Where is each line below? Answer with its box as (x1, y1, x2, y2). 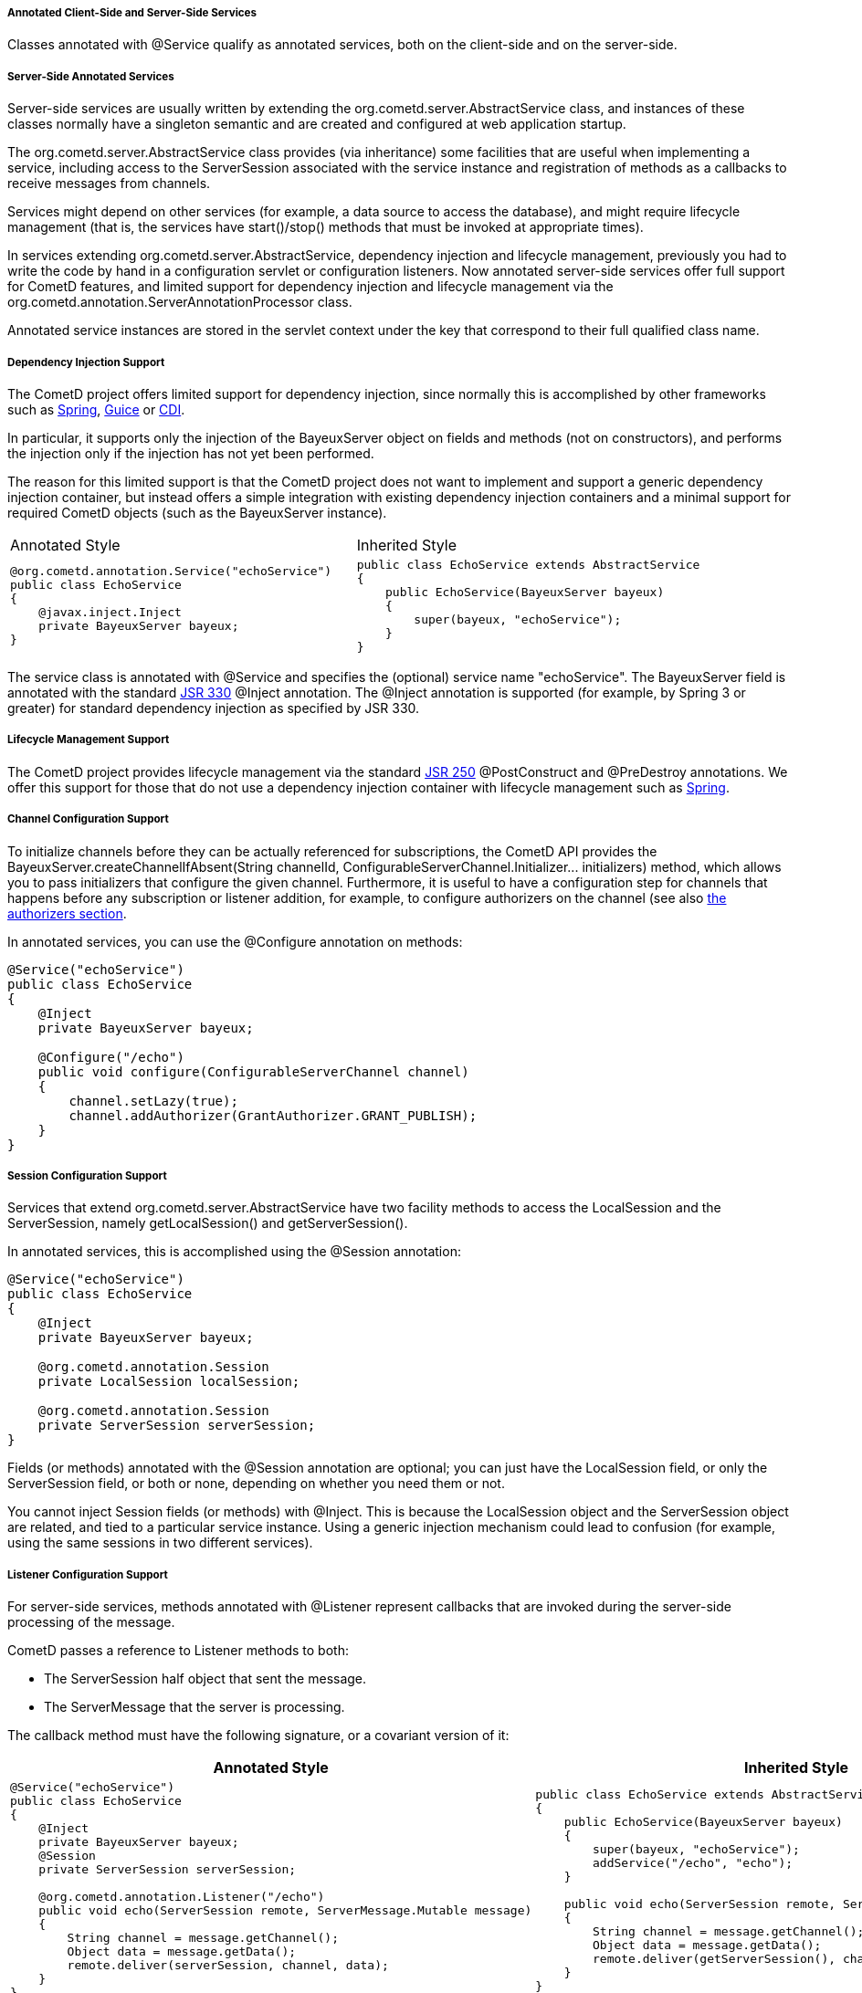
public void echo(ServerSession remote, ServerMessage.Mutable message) (38, 1904, 532, 1918)
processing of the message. (7, 1614, 175, 1631)
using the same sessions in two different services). (7, 1535, 313, 1551)
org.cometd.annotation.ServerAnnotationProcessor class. (7, 294, 352, 310)
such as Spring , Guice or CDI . (7, 401, 185, 417)
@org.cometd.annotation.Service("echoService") (10, 564, 332, 579)
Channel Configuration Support (7, 813, 169, 826)
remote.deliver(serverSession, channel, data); (67, 1958, 389, 1973)
